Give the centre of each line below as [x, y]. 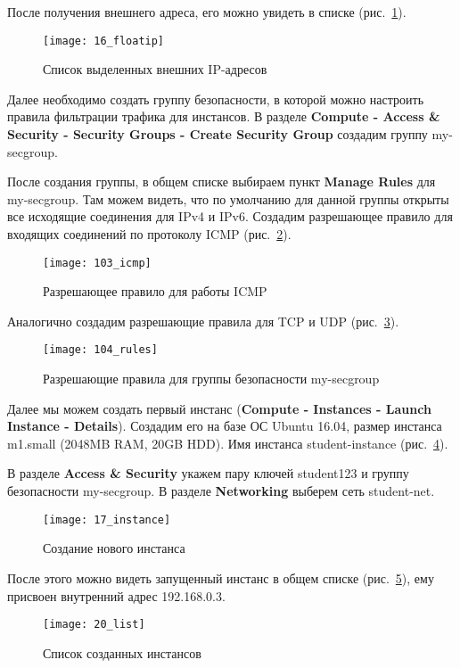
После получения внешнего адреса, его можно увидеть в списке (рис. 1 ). [207, 12]
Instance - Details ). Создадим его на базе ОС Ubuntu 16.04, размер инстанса [225, 426]
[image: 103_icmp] [97, 263]
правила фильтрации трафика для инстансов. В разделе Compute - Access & [224, 116]
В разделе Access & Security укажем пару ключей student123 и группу [208, 473]
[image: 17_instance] [107, 520]
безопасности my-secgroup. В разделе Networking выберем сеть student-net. [221, 491]
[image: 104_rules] [100, 350]
